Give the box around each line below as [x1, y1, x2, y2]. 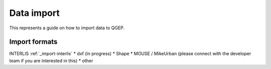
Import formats [9, 38, 58, 46]
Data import [9, 7, 60, 18]
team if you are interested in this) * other [9, 58, 93, 64]
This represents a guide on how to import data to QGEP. [9, 25, 125, 31]
